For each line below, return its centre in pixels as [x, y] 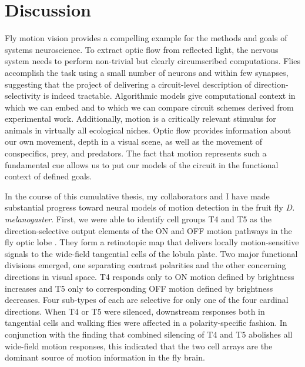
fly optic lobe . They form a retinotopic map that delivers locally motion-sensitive [152, 242]
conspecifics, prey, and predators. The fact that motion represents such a [136, 153]
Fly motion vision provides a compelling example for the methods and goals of [146, 38]
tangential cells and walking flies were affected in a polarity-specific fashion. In [146, 323]
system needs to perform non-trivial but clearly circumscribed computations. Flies [152, 61]
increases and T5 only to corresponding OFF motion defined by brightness [139, 288]
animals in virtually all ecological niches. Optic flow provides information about [148, 130]
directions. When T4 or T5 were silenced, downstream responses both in [135, 311]
